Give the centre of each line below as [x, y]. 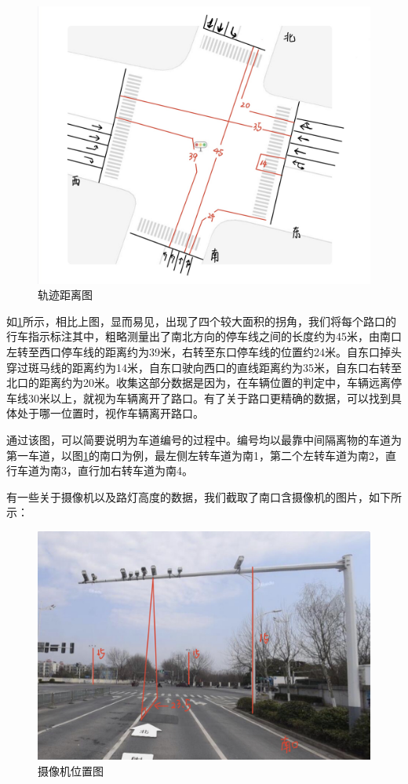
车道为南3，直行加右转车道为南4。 [105, 470]
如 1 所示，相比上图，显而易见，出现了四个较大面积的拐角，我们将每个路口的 [201, 321]
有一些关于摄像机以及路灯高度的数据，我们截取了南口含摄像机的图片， [188, 496]
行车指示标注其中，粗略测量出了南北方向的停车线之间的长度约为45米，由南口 [204, 336]
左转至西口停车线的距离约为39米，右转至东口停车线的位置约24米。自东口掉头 [204, 351]
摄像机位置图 [71, 771]
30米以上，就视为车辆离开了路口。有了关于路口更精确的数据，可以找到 [209, 397]
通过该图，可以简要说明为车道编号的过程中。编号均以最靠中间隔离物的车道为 [204, 439]
